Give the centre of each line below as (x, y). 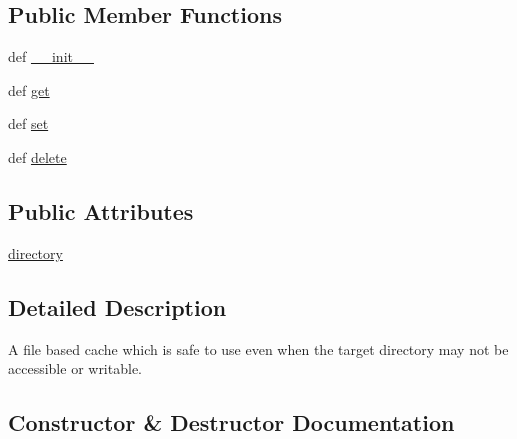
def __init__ (51, 56)
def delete (37, 156)
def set (28, 123)
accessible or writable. (75, 368)
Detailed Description (117, 306)
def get (29, 89)
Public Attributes (101, 210)
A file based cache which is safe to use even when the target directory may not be (258, 348)
